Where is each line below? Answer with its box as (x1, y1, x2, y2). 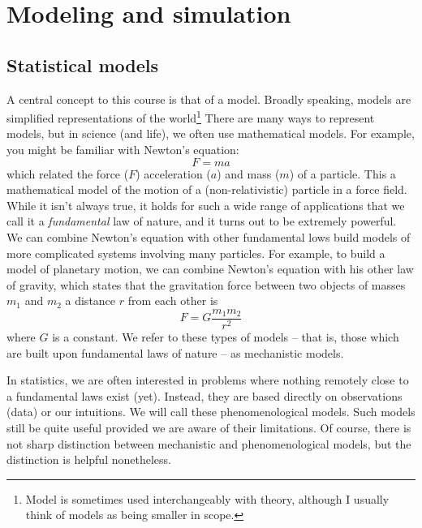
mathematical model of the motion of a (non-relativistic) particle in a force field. (6, 181, 407, 198)
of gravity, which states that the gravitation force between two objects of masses (6, 276, 406, 293)
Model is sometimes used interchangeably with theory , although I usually (25, 490, 390, 507)
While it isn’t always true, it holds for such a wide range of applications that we (6, 196, 405, 213)
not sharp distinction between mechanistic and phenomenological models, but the (6, 435, 411, 452)
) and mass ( (217, 165, 280, 182)
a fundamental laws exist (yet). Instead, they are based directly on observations (6, 387, 403, 404)
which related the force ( (6, 165, 129, 182)
